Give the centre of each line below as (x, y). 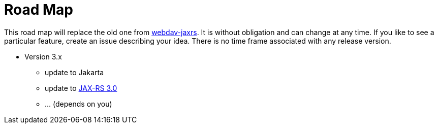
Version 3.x (43, 56)
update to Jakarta (74, 72)
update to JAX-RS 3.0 (81, 88)
